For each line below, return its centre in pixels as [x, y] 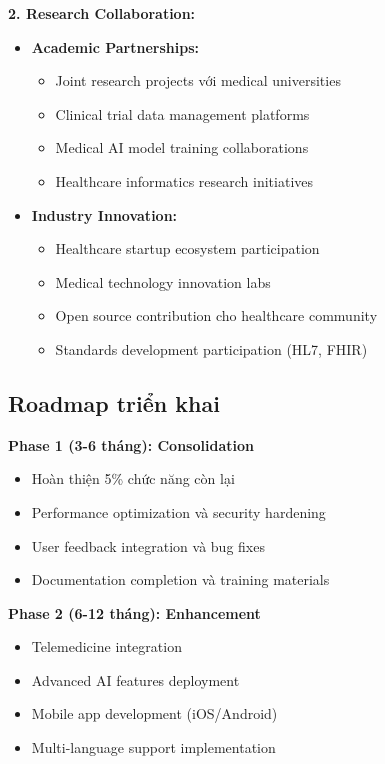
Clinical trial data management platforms [182, 113]
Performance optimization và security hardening [178, 511]
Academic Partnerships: [115, 46]
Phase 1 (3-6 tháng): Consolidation [131, 444]
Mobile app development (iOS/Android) [154, 713]
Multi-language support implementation [153, 747]
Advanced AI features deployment [135, 679]
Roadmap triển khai [114, 402]
